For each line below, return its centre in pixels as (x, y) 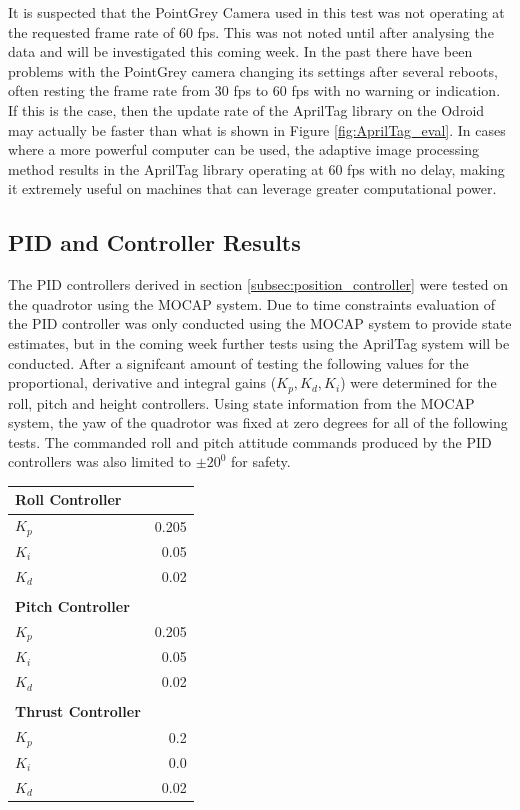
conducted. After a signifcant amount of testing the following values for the (238, 362)
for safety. (260, 461)
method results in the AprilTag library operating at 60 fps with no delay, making (256, 168)
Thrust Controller (78, 711)
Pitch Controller (72, 605)
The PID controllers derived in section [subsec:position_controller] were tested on (258, 284)
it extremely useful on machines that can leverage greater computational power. (252, 188)
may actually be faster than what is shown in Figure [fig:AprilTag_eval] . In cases (257, 129)
